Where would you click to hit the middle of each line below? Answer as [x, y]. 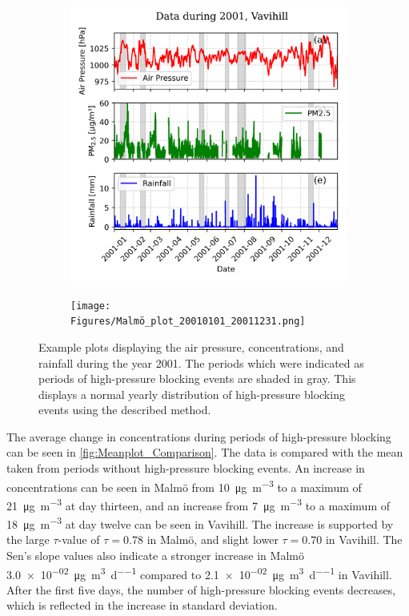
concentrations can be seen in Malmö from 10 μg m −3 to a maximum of [184, 485]
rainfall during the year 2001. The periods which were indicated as [201, 362]
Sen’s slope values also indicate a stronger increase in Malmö [155, 555]
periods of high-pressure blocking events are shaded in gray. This [197, 378]
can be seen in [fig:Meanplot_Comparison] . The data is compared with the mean [205, 452]
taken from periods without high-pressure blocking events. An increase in [186, 468]
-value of [79, 540]
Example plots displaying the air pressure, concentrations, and [191, 346]
